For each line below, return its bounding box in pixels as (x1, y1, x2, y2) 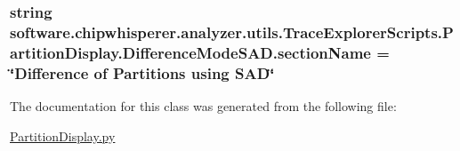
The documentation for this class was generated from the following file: (10, 96, 397, 115)
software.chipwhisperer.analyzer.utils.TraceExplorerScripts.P (10, 20, 454, 43)
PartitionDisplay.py (10, 126, 116, 145)
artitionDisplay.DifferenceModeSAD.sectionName (10, 41, 371, 63)
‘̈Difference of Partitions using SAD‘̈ (10, 61, 275, 83)
